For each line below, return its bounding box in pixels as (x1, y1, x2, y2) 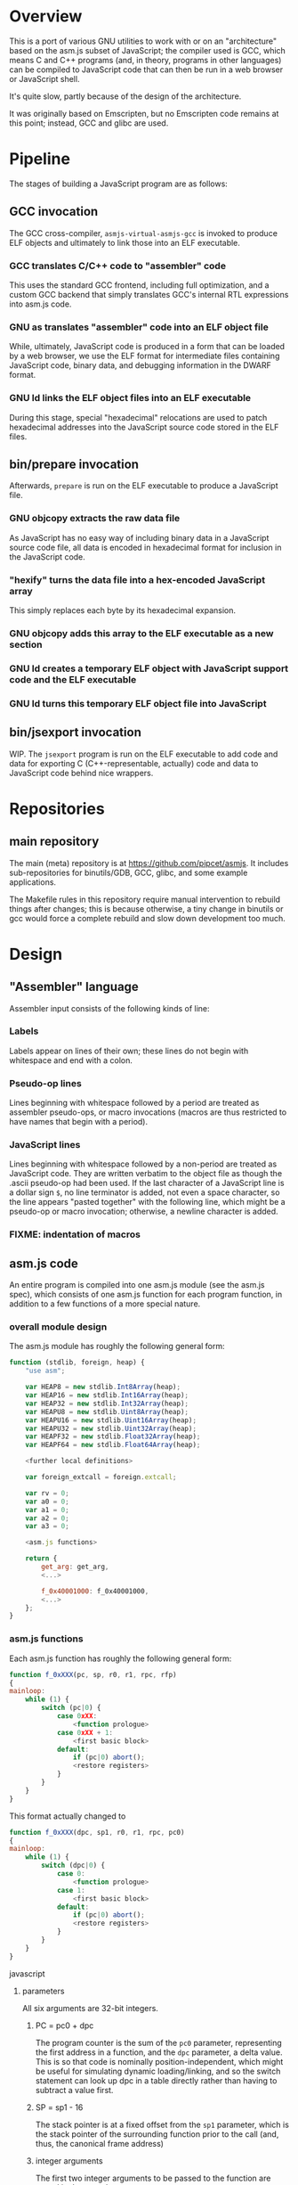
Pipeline (9, 149, 71, 169)
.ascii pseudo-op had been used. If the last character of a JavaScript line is (9, 1178, 285, 1189)
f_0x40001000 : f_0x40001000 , (41, 1586, 149, 1596)
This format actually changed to (9, 1811, 126, 1821)
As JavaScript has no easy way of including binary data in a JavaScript (9, 532, 270, 543)
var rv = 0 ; (25, 1488, 69, 1498)
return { (25, 1554, 58, 1563)
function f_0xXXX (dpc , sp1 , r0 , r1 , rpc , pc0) (9, 1828, 185, 1837)
